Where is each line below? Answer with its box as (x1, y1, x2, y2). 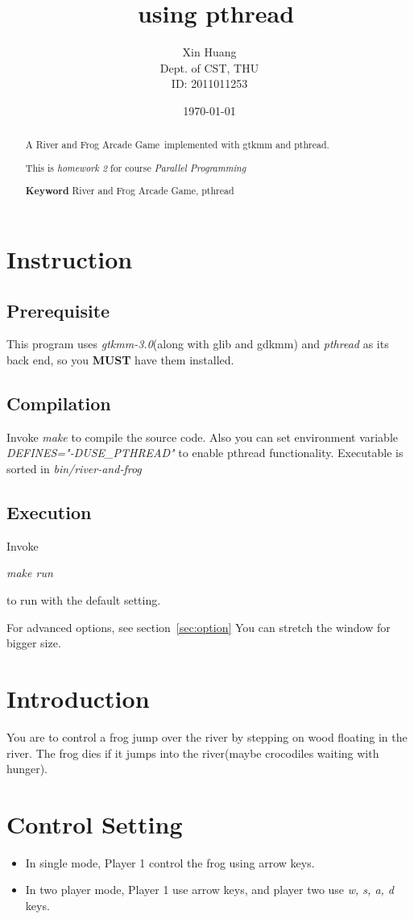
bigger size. (6, 634, 61, 651)
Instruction (6, 243, 133, 276)
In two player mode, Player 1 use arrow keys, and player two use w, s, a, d (25, 881, 395, 898)
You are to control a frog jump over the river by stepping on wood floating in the (6, 728, 408, 745)
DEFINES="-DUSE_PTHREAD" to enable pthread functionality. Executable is (6, 444, 404, 461)
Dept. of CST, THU (159, 59, 259, 76)
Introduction (6, 681, 150, 714)
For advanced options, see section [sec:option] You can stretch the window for (6, 618, 391, 635)
